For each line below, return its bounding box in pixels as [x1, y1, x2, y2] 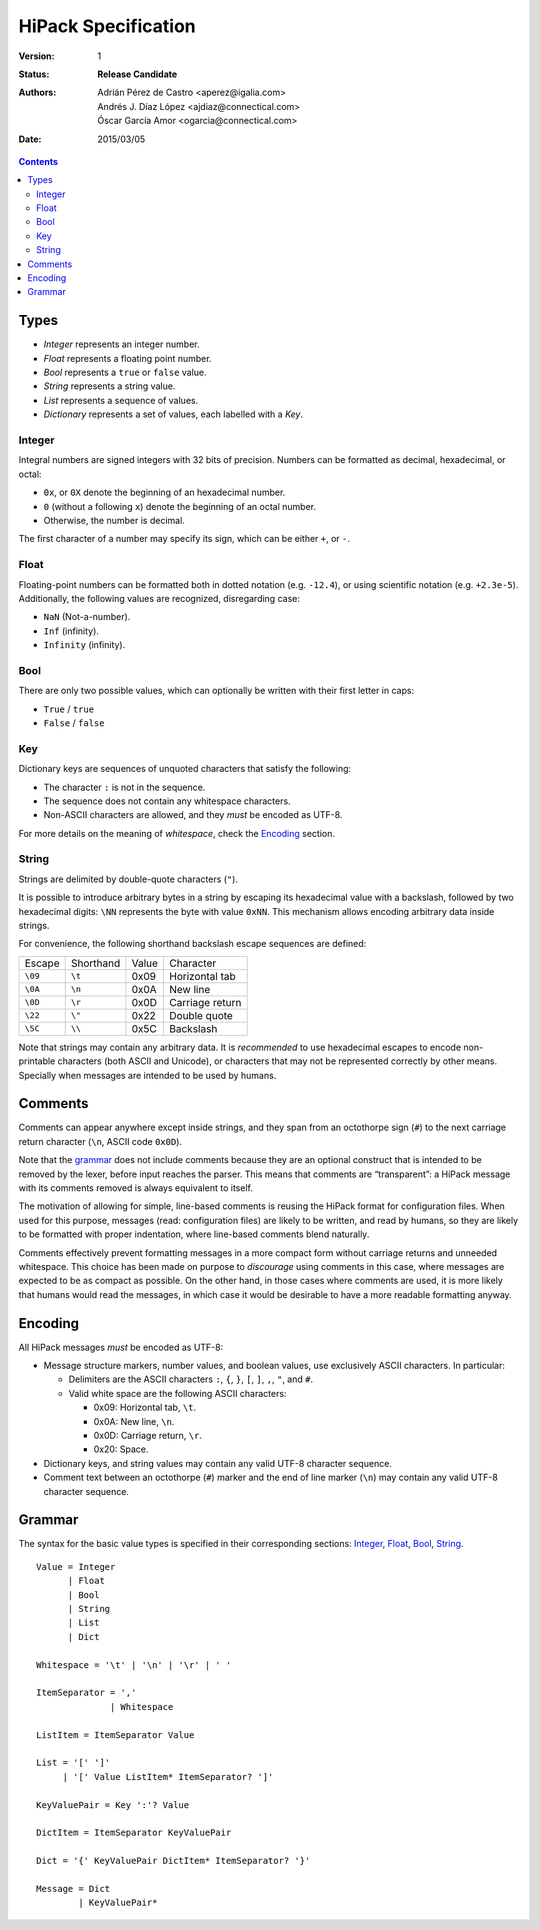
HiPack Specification [18, 15, 197, 37]
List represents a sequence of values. [43, 394, 199, 406]
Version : [18, 50, 55, 62]
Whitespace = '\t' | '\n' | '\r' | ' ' [36, 1659, 232, 1670]
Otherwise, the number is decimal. [43, 514, 185, 526]
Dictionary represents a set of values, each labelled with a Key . [43, 408, 304, 420]
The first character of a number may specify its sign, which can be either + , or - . [18, 533, 350, 545]
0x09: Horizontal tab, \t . [93, 1401, 197, 1414]
